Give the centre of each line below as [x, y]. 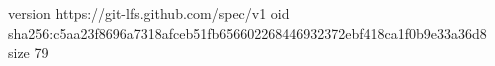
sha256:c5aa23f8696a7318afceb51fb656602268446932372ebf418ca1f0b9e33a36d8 [247, 32]
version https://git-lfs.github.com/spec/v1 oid [149, 13]
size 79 [28, 52]
